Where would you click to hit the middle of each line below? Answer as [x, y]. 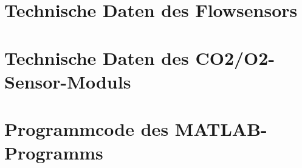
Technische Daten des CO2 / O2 [136, 57]
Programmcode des [87, 129]
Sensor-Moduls [68, 81]
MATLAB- [221, 129]
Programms [54, 153]
